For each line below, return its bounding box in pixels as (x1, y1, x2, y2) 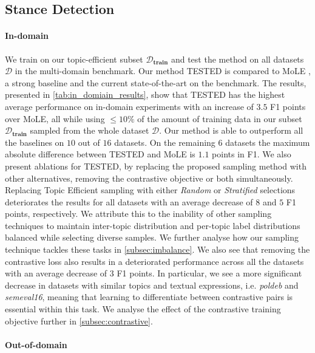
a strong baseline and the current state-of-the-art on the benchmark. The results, (5, 76, 307, 89)
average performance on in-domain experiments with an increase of (5, 100, 254, 112)
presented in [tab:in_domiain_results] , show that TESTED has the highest (5, 88, 285, 101)
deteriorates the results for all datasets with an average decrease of (5, 195, 253, 208)
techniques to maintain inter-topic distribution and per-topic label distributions (5, 219, 300, 231)
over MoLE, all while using (5, 112, 105, 125)
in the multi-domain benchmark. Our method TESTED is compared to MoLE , (15, 64, 311, 77)
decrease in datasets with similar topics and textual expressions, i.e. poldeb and (5, 278, 299, 291)
